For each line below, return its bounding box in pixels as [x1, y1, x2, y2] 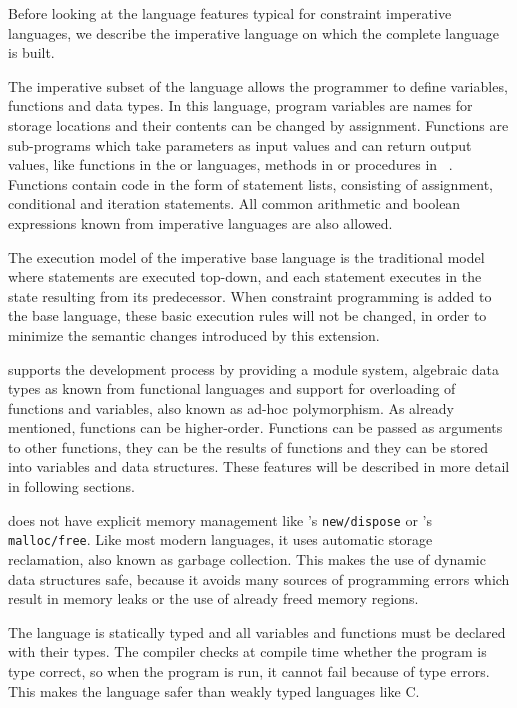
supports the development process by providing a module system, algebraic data [8, 358, 500, 379]
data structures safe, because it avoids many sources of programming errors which [8, 568, 510, 589]
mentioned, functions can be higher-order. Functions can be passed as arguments [8, 417, 503, 438]
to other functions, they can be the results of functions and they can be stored [8, 436, 489, 457]
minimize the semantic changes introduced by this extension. [8, 324, 380, 345]
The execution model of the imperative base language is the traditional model [8, 246, 485, 267]
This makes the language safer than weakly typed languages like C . [8, 680, 420, 701]
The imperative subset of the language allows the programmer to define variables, [8, 75, 508, 96]
